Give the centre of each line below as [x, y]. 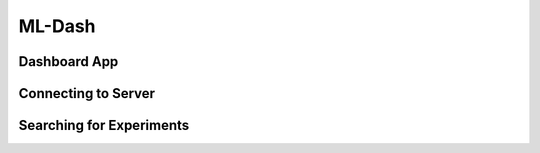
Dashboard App [68, 61]
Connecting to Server [86, 93]
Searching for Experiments [104, 125]
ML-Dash [57, 26]
